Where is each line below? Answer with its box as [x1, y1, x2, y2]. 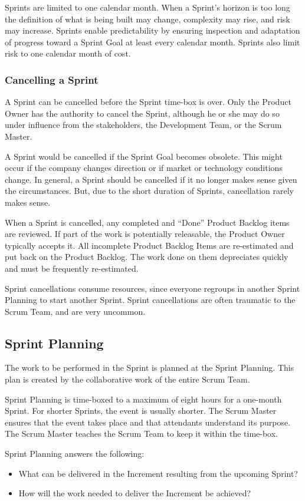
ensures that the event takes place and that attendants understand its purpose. [5, 416, 291, 428]
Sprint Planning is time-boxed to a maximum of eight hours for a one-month [5, 393, 282, 405]
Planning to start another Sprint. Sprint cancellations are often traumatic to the [5, 294, 296, 306]
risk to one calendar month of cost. [5, 47, 131, 60]
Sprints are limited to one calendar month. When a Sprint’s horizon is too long [5, 1, 290, 13]
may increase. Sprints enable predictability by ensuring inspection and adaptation [5, 24, 300, 37]
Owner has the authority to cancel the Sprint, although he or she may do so [5, 107, 280, 119]
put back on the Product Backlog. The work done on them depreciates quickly [5, 250, 288, 263]
